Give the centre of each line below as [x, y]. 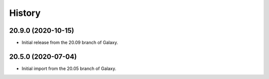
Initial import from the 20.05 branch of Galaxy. [69, 68]
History [25, 13]
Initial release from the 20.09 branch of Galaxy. [70, 43]
